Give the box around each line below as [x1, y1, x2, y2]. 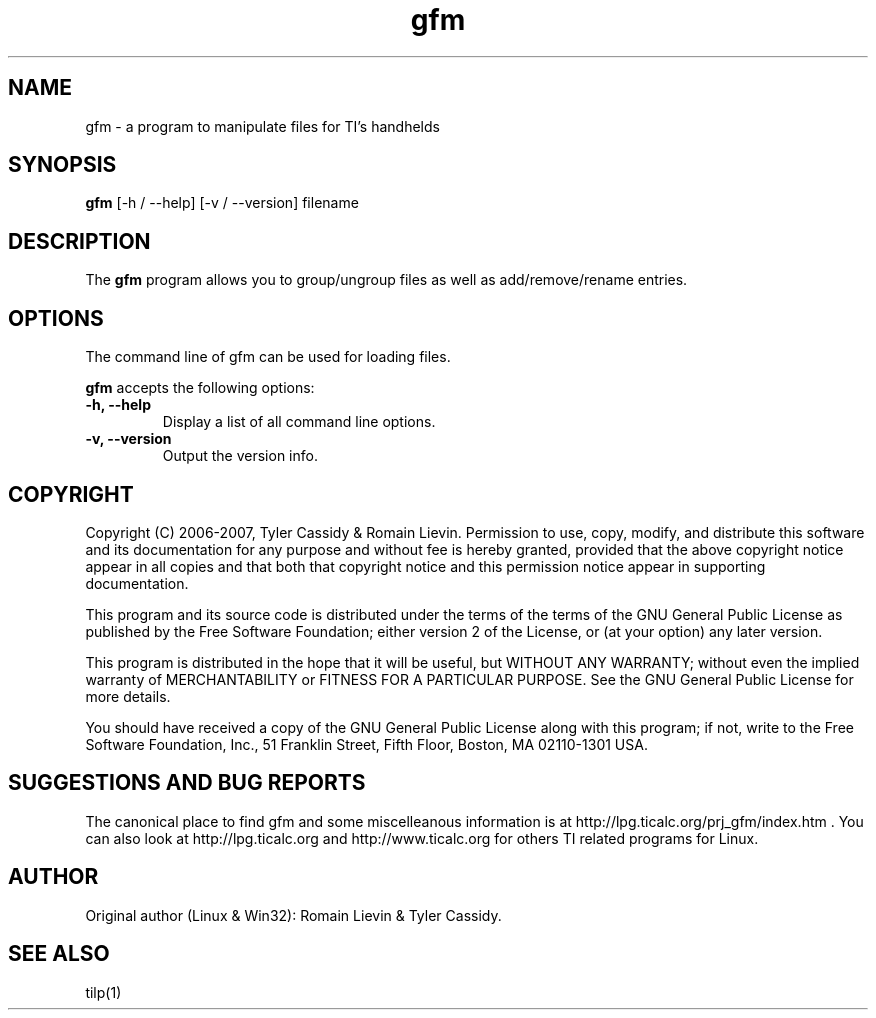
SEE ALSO [8, 941, 110, 967]
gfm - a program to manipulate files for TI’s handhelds [85, 117, 440, 135]
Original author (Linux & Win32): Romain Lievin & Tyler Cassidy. [85, 906, 502, 924]
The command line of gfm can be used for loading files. [85, 348, 451, 366]
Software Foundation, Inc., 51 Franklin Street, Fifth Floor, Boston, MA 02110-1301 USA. [85, 735, 648, 753]
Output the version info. [162, 447, 318, 465]
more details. [85, 687, 171, 705]
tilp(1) [85, 983, 122, 1001]
